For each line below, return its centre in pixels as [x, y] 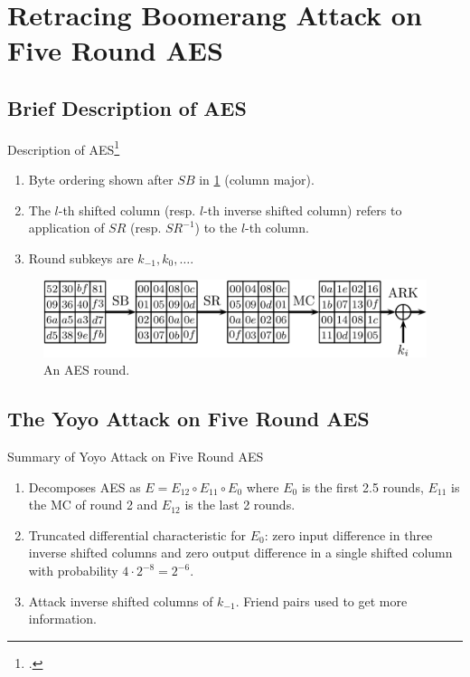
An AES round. [87, 370]
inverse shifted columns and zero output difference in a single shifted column [240, 553]
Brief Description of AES [127, 107]
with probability [73, 571]
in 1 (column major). [257, 180]
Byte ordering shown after [101, 180]
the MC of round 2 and [93, 505]
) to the [216, 228]
